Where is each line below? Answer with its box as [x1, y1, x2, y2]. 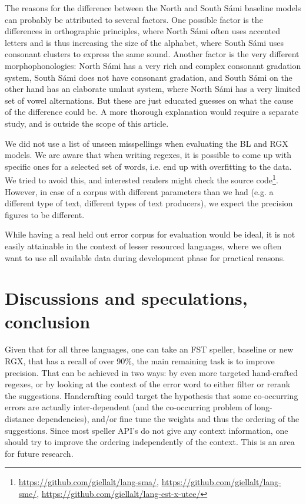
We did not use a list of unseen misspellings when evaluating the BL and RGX [5, 137, 288, 149]
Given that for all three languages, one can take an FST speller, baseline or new [5, 343, 294, 355]
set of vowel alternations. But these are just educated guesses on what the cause [5, 94, 294, 106]
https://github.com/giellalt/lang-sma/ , [18, 476, 159, 488]
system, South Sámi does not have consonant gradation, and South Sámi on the [5, 71, 292, 83]
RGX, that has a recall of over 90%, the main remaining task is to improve [5, 355, 275, 367]
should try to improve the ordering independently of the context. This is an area [5, 436, 295, 448]
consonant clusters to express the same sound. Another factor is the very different [5, 48, 300, 60]
